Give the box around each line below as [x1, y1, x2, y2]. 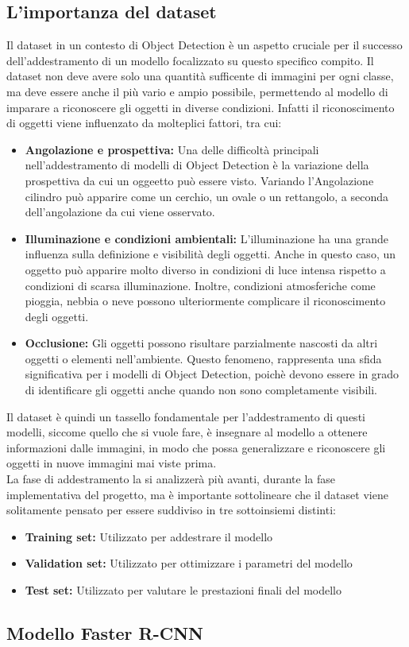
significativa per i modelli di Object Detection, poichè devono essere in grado [25, 366, 399, 382]
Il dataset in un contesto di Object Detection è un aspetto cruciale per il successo [6, 37, 403, 53]
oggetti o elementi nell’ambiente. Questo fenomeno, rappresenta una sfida [25, 350, 382, 366]
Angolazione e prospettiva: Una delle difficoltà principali [25, 141, 319, 157]
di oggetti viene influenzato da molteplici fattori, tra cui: [6, 114, 282, 131]
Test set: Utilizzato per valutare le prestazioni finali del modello [25, 582, 342, 599]
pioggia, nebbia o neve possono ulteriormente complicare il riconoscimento [25, 293, 386, 309]
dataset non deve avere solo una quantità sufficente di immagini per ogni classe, [6, 68, 394, 84]
